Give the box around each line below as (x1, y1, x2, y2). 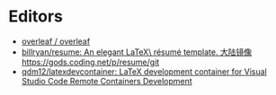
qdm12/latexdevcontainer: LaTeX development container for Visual (21, 65, 267, 77)
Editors (8, 6, 64, 27)
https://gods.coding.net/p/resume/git (21, 56, 160, 67)
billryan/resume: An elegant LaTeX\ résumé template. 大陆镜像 (21, 47, 253, 57)
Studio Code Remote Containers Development (21, 75, 192, 86)
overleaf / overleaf (21, 36, 91, 47)
